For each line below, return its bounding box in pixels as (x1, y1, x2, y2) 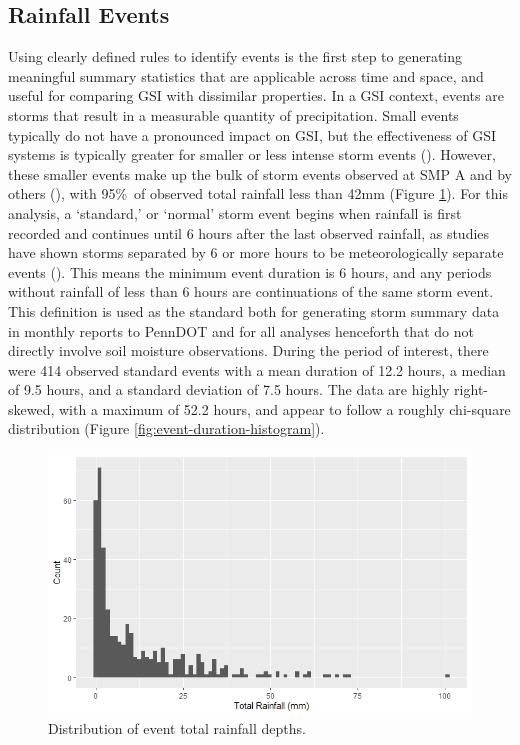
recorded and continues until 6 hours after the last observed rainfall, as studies (8, 222, 490, 243)
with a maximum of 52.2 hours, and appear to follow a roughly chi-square (59, 398, 511, 419)
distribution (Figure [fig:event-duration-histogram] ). (8, 418, 325, 439)
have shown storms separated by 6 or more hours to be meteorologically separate (8, 242, 504, 263)
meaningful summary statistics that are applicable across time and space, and (8, 65, 484, 86)
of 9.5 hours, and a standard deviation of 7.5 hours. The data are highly (8, 379, 450, 400)
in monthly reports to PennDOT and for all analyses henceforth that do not (8, 320, 474, 341)
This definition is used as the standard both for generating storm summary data (8, 300, 500, 321)
